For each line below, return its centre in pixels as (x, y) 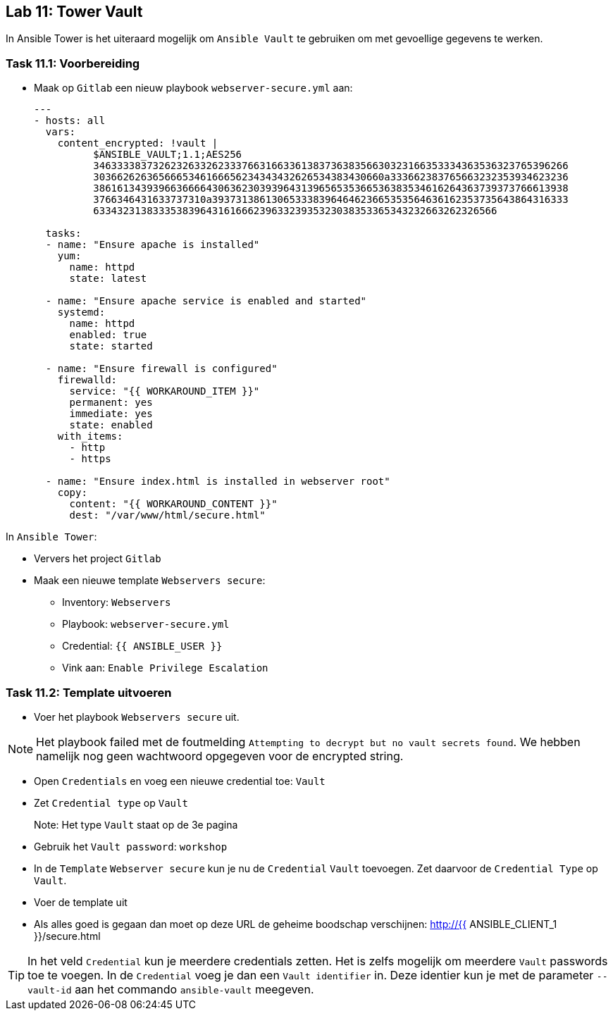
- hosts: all (70, 121)
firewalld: (87, 380)
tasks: (63, 234)
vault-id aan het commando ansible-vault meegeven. (171, 989)
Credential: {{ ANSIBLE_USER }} (142, 646)
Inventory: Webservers (117, 602)
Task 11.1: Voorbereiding (73, 63)
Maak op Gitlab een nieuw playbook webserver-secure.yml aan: (193, 88)
